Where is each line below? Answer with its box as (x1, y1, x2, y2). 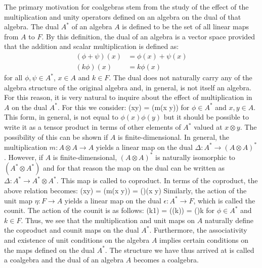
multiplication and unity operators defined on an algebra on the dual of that (4, 11, 241, 22)
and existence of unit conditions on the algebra (4, 234, 150, 245)
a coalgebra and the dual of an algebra (4, 254, 124, 265)
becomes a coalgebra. (133, 254, 199, 265)
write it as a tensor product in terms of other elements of (4, 122, 181, 132)
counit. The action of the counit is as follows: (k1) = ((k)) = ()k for (4, 205, 214, 216)
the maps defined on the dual (4, 244, 95, 255)
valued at (194, 122, 223, 132)
